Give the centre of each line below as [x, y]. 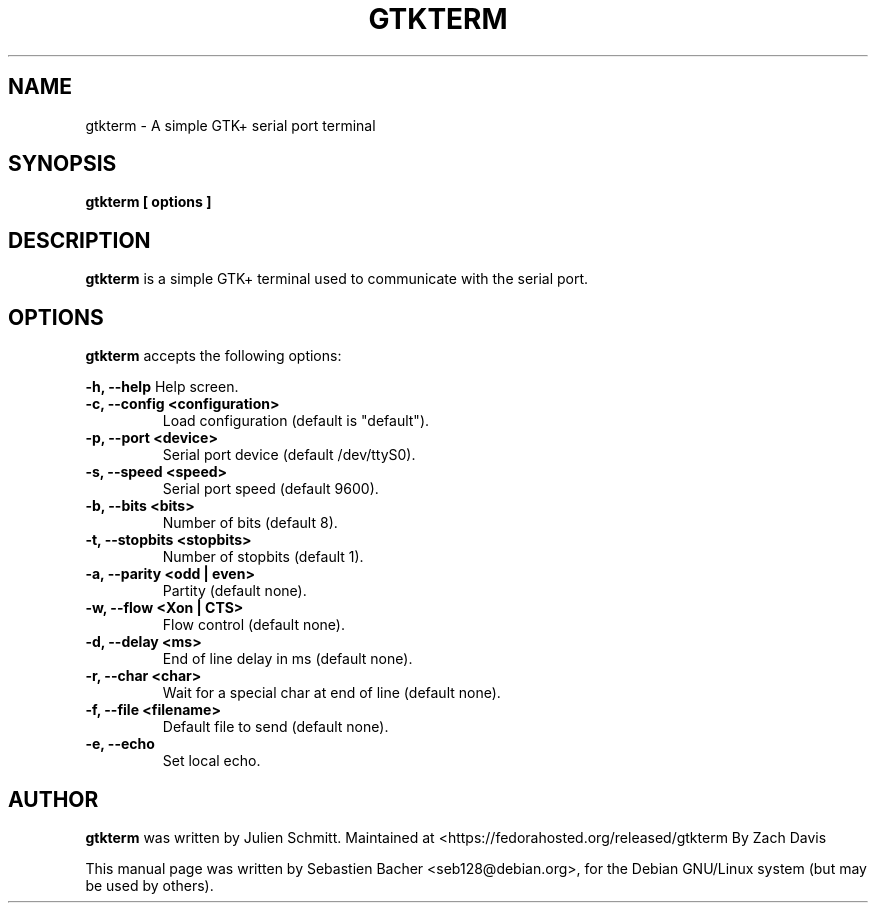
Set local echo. [211, 761]
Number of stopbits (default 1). [263, 557]
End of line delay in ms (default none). [287, 659]
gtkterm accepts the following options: [213, 356]
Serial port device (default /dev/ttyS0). [289, 455]
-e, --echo [120, 744]
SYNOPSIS [62, 164]
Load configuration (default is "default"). [296, 421]
